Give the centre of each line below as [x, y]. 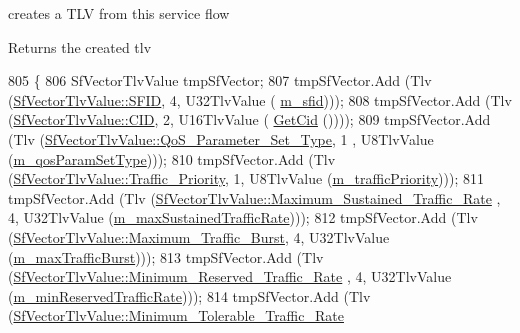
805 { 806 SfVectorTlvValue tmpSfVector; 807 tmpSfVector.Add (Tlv [220, 80]
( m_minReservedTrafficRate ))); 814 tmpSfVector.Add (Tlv [189, 295]
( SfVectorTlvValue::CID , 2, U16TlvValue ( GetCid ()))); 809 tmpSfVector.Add [249, 119]
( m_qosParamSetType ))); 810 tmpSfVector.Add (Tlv [172, 158]
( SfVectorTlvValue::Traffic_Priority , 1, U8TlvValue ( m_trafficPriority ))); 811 [246, 178]
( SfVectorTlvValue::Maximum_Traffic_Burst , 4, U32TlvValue [199, 236]
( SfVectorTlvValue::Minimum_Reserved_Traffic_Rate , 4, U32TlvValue [230, 276]
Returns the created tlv [80, 46]
